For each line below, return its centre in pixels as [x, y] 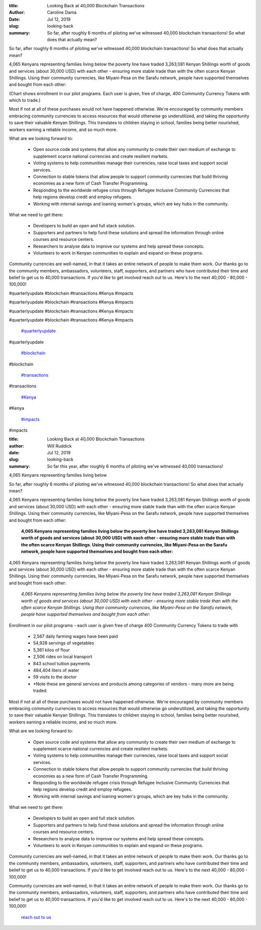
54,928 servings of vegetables [64, 643]
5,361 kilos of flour [51, 650]
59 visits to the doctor [55, 677]
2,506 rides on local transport [63, 657]
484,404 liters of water [56, 670]
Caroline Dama [62, 13]
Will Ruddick [59, 446]
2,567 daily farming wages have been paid [75, 636]
